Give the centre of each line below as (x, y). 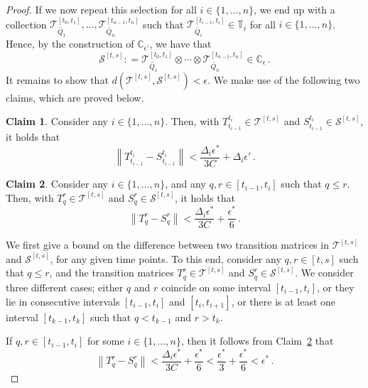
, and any (185, 184)
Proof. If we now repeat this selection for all (101, 9)
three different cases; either (65, 287)
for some (105, 341)
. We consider (324, 273)
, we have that (180, 44)
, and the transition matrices (112, 273)
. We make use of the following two (284, 79)
